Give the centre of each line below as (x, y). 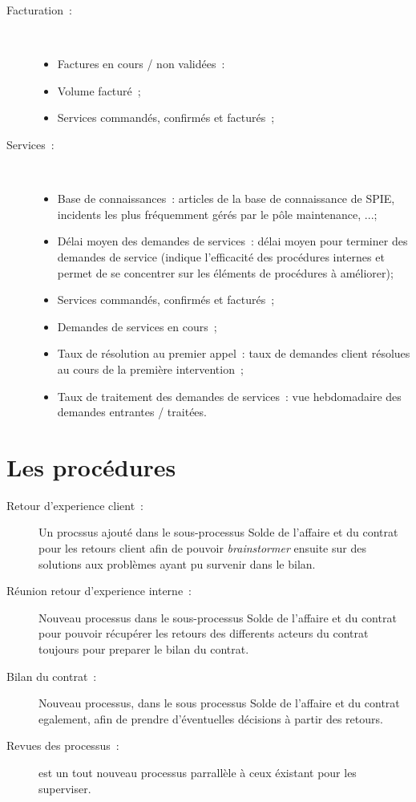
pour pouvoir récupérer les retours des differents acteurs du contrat (204, 633)
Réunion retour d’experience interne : (99, 591)
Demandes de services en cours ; (137, 326)
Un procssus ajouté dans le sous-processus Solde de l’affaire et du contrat (218, 532)
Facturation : (39, 10)
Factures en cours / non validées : (141, 64)
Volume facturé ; (99, 90)
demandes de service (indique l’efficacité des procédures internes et (221, 256)
